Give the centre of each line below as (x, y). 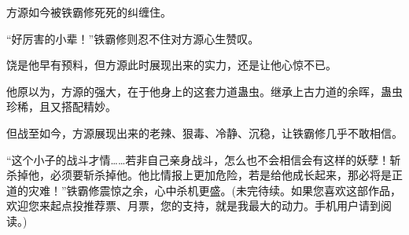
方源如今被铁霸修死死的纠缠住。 (89, 12)
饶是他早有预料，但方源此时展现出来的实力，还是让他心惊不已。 (171, 65)
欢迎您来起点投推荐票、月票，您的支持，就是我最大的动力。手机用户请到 (193, 206)
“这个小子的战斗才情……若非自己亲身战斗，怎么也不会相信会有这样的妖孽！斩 (204, 159)
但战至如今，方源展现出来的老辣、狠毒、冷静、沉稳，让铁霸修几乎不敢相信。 (204, 132)
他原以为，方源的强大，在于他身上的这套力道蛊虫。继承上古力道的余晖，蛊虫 (204, 91)
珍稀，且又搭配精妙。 (61, 106)
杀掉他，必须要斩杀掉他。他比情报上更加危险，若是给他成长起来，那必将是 (199, 175)
